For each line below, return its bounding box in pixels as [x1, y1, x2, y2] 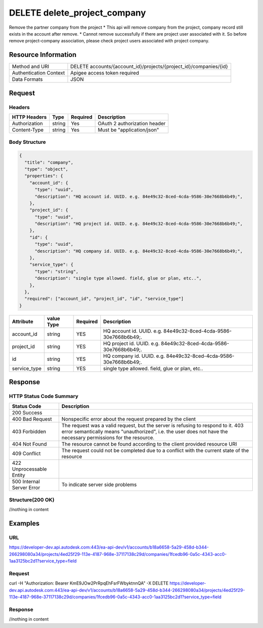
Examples [9, 519, 40, 528]
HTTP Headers [12, 114, 47, 120]
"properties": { [24, 173, 63, 179]
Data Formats [12, 76, 43, 83]
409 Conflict [12, 450, 41, 457]
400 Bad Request [12, 415, 52, 422]
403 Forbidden [12, 428, 46, 435]
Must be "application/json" [97, 127, 159, 133]
